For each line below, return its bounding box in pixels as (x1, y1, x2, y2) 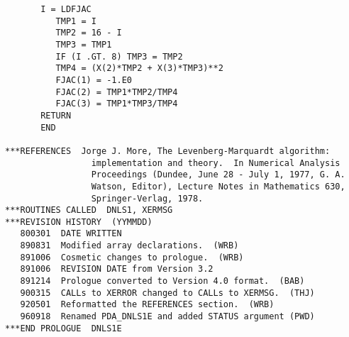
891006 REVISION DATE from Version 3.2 (20, 264, 214, 275)
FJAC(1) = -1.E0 (55, 74, 132, 85)
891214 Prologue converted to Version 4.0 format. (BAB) (20, 276, 305, 287)
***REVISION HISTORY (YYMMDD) (5, 216, 153, 227)
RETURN (40, 110, 72, 121)
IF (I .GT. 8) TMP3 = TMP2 (55, 51, 183, 62)
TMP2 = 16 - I (55, 28, 122, 38)
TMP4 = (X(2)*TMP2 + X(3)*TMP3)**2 (55, 63, 223, 74)
